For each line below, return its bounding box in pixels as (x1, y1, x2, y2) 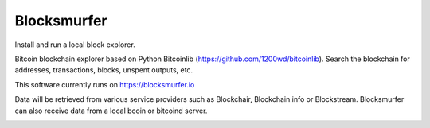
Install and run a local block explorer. (14, 40, 135, 49)
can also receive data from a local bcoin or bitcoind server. (14, 106, 208, 115)
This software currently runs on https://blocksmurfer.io (14, 80, 195, 89)
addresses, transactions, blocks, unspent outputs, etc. (14, 65, 193, 75)
